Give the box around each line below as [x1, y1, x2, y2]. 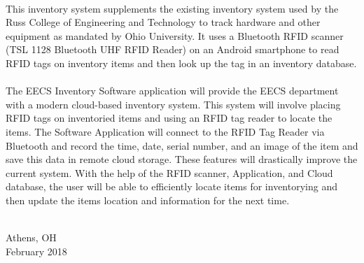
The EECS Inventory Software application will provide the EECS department [6, 83, 339, 98]
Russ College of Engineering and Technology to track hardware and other [6, 15, 321, 29]
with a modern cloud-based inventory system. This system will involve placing [6, 97, 341, 111]
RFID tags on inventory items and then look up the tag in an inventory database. [6, 55, 357, 70]
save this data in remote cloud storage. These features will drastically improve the [6, 152, 358, 166]
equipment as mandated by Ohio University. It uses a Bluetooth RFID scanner [6, 28, 344, 43]
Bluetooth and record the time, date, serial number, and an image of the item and [6, 138, 358, 152]
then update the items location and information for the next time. [6, 192, 290, 207]
